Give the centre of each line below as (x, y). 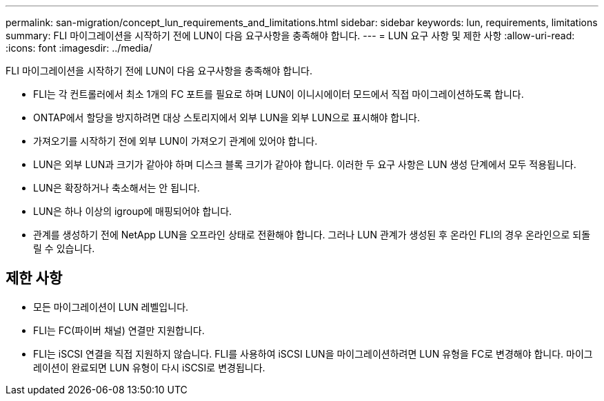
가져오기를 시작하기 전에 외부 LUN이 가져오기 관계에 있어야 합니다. (175, 141)
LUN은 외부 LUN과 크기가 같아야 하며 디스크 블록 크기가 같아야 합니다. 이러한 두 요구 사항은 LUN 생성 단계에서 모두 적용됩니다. (305, 164)
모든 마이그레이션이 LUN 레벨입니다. (111, 307)
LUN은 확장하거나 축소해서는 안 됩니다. (117, 188)
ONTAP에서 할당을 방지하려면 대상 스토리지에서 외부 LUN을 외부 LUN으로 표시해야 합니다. (227, 117)
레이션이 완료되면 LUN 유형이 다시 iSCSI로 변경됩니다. (149, 367)
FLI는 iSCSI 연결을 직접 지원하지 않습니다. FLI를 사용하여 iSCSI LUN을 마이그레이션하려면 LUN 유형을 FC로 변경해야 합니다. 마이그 (313, 353)
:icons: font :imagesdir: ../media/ (79, 48)
